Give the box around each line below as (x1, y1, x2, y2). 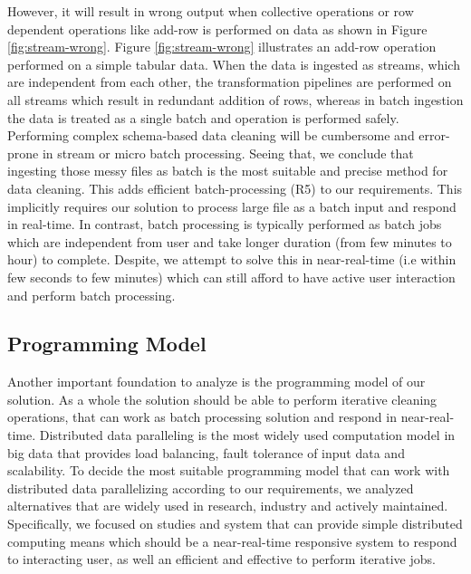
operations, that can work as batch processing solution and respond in (7, 407, 397, 426)
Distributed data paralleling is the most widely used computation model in (39, 426, 456, 445)
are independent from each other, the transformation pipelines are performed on (7, 72, 452, 91)
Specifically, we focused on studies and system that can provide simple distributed (7, 514, 463, 533)
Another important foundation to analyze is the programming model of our (7, 372, 426, 391)
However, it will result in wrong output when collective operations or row (7, 2, 414, 20)
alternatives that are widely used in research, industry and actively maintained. (7, 496, 448, 515)
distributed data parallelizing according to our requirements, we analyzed (7, 478, 414, 497)
